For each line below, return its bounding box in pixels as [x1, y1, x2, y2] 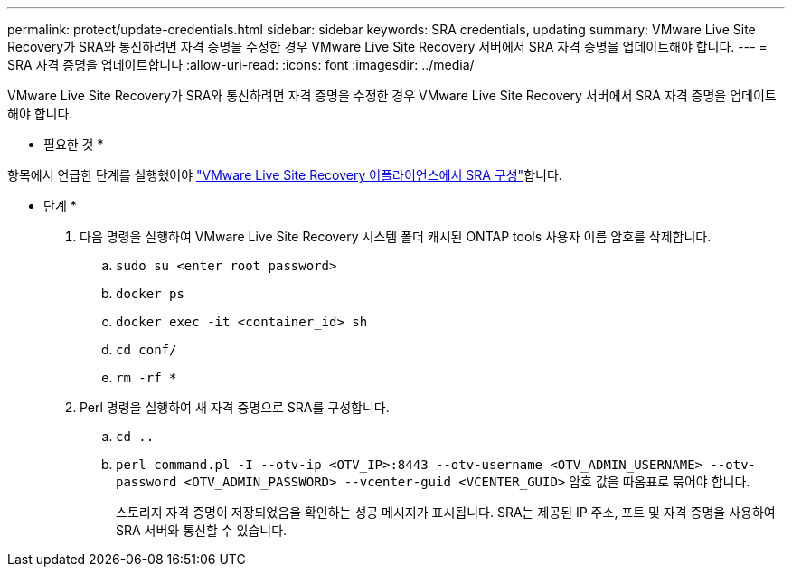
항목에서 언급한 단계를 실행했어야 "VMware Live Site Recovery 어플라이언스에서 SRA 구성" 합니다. [7, 167, 562, 183]
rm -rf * [116, 371, 177, 385]
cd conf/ [116, 343, 177, 357]
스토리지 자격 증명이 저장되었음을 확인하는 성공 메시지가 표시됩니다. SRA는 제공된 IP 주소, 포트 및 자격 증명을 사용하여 [116, 504, 776, 520]
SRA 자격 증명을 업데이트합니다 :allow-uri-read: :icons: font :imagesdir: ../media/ [7, 57, 475, 72]
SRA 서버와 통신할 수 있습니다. [116, 522, 288, 538]
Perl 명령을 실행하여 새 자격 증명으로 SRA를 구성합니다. [80, 400, 390, 415]
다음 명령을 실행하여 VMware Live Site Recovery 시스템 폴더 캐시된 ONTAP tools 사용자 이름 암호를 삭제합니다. [80, 229, 712, 244]
